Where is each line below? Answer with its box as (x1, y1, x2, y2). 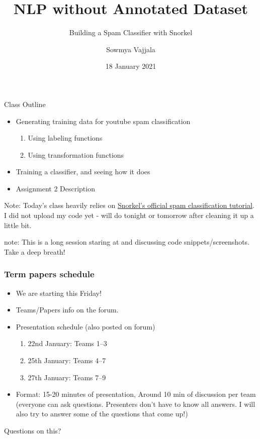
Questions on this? (4, 425, 61, 435)
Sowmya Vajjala (106, 44, 155, 54)
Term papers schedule (4, 268, 95, 280)
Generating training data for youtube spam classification (16, 116, 191, 126)
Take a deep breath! (4, 246, 65, 257)
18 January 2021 (105, 61, 156, 71)
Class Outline (4, 98, 46, 109)
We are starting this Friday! (16, 287, 102, 298)
